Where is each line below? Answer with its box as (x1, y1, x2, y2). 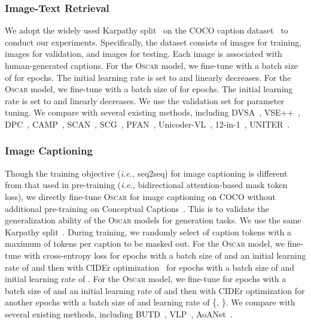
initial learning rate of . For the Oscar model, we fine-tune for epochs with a (5, 272, 286, 285)
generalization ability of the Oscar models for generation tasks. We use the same (5, 214, 301, 226)
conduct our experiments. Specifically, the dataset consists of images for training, (5, 35, 302, 48)
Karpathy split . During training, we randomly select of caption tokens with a (5, 225, 291, 238)
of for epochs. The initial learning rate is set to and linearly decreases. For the (5, 71, 291, 83)
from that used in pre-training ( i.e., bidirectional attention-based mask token (5, 178, 288, 191)
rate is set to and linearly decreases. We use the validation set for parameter (5, 94, 284, 107)
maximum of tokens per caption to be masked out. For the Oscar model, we (5, 237, 285, 250)
